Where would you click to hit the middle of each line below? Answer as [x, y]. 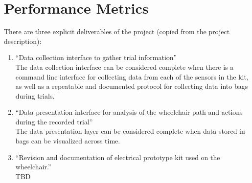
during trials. [35, 95]
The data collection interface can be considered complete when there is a [125, 67]
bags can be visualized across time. [68, 141]
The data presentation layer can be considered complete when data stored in [130, 131]
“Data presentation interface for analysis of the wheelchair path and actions [129, 112]
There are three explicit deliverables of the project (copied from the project [117, 31]
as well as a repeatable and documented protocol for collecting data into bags [132, 86]
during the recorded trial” [54, 121]
